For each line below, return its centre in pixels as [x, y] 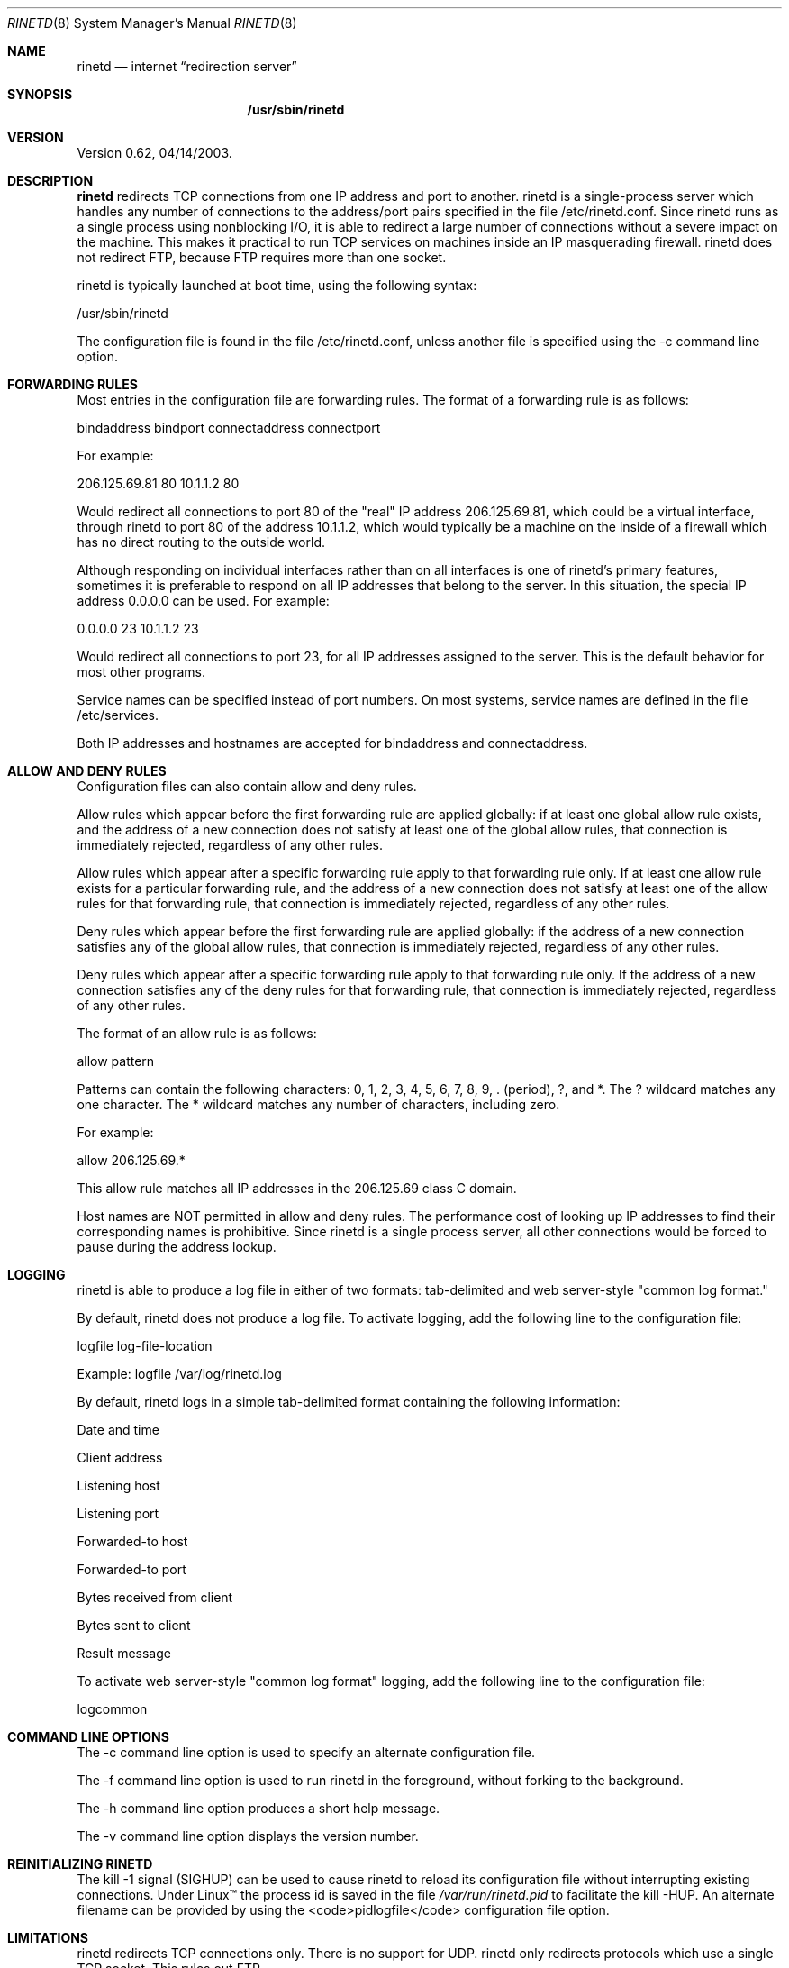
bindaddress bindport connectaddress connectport [229, 428]
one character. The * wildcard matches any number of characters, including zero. [318, 1104]
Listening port [118, 1513]
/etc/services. [118, 715]
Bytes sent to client [134, 1625]
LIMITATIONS [48, 1938]
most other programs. [141, 672]
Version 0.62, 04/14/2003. [154, 153]
